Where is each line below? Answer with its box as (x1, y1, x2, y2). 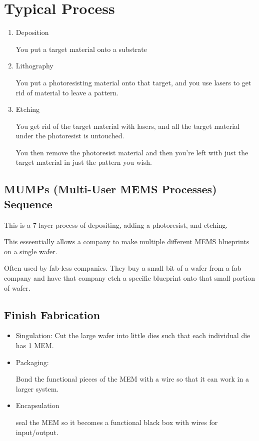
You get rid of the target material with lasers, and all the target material (15, 120, 240, 131)
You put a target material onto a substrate (15, 43, 147, 54)
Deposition (15, 27, 49, 37)
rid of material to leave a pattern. (15, 87, 119, 97)
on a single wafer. (4, 246, 57, 256)
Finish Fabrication (4, 307, 100, 322)
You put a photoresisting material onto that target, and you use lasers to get (15, 77, 251, 87)
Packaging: (15, 357, 49, 367)
